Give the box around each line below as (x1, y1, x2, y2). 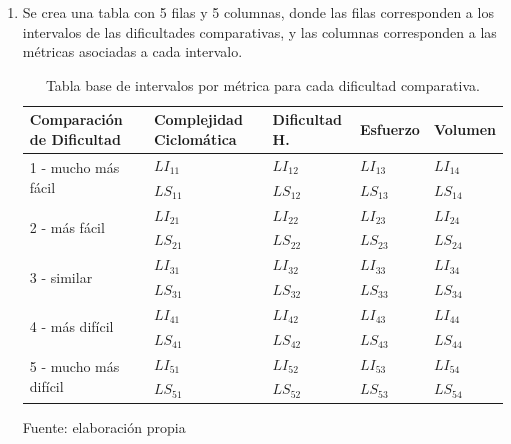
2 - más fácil (29, 216, 105, 237)
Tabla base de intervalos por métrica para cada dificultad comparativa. (45, 74, 480, 95)
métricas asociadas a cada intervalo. (22, 41, 243, 62)
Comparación (29, 109, 123, 130)
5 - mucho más (29, 356, 120, 377)
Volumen (433, 119, 496, 140)
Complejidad (153, 109, 243, 130)
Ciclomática (153, 128, 237, 149)
